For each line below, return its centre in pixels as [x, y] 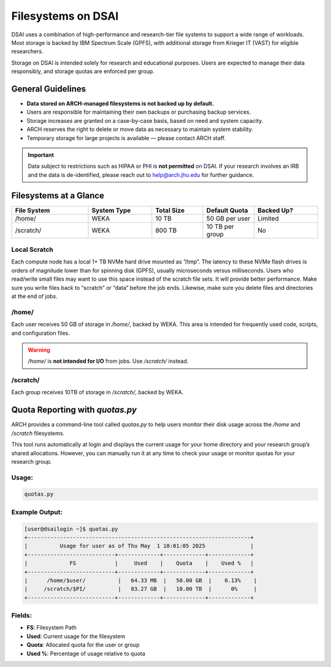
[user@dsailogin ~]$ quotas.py [71, 529]
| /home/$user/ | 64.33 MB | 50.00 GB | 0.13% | [141, 580]
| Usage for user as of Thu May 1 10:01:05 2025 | [139, 546]
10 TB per [220, 226]
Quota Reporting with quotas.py [74, 410]
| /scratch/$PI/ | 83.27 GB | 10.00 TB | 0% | [141, 589]
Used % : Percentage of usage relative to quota [86, 653]
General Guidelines [48, 89]
